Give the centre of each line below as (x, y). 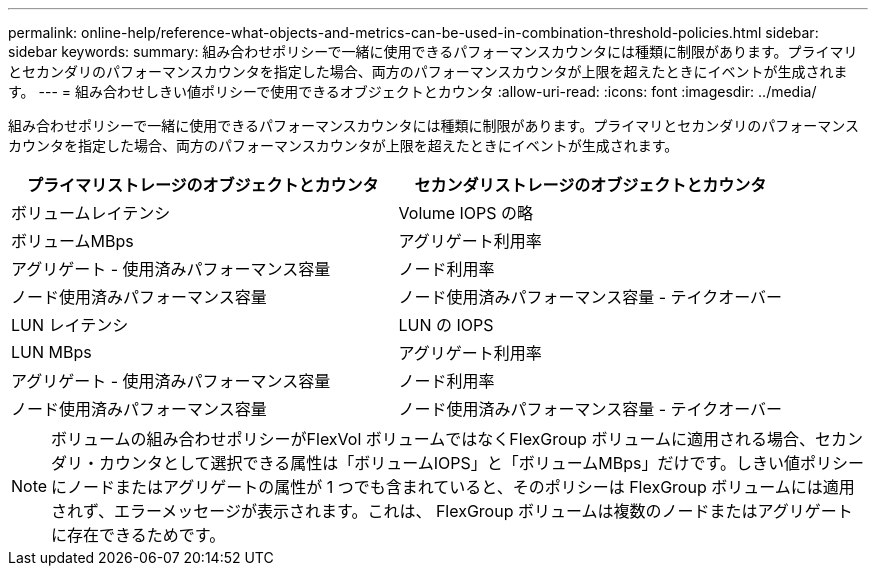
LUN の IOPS (446, 325)
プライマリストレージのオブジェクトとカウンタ (202, 185)
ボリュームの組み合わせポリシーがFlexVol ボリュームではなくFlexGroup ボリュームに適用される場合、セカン (457, 439)
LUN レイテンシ (70, 325)
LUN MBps (51, 352)
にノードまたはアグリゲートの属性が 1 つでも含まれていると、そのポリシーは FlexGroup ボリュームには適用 (453, 487)
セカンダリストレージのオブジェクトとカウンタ (590, 185)
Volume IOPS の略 (466, 213)
